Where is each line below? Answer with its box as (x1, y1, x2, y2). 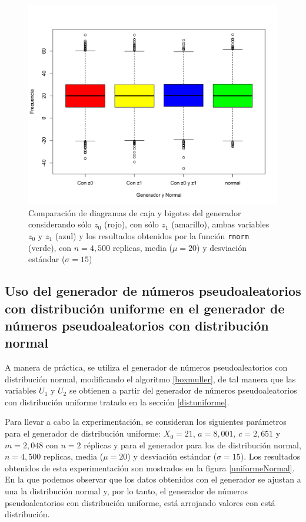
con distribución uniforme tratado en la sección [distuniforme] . (5, 395, 229, 408)
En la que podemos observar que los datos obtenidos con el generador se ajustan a (5, 473, 301, 485)
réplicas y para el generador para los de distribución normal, (84, 438, 301, 451)
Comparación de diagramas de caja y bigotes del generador (28, 206, 241, 219)
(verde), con (28, 241, 72, 253)
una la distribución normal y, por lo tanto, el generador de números (5, 485, 248, 497)
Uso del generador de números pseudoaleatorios (5, 282, 301, 300)
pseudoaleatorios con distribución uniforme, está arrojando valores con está (5, 496, 275, 508)
